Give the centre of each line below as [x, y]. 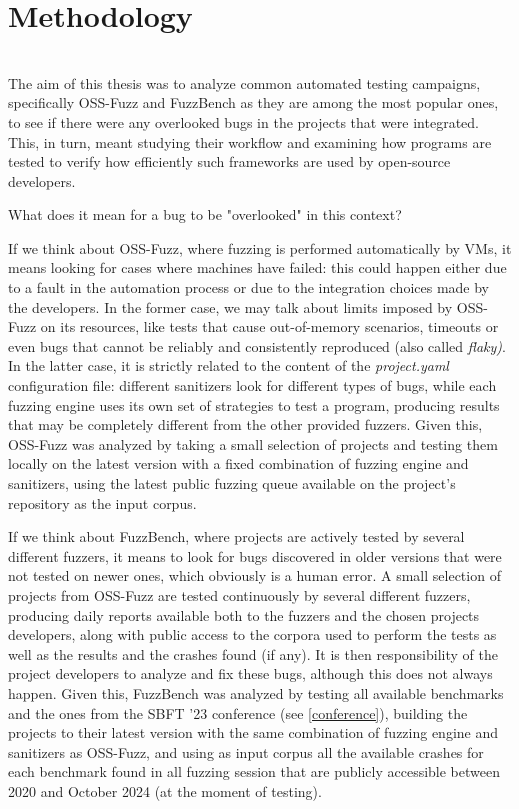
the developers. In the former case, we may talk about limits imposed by [230, 306]
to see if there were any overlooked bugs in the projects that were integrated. [243, 121]
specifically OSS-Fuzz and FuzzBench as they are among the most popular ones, [253, 102]
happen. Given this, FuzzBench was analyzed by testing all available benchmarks [256, 692]
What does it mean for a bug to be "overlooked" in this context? [205, 214]
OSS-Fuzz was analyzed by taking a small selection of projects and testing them [253, 443]
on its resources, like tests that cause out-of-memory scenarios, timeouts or [269, 326]
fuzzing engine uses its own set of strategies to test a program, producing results [254, 404]
